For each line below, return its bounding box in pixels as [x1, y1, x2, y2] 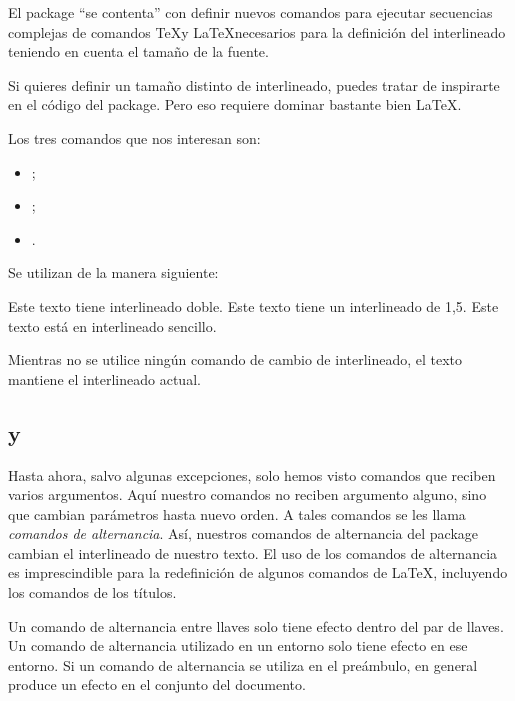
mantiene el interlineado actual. [8, 368, 201, 389]
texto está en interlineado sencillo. [8, 315, 217, 336]
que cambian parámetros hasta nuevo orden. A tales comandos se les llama [8, 503, 466, 524]
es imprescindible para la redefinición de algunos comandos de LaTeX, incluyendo [8, 562, 508, 583]
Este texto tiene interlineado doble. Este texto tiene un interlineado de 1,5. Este [8, 295, 499, 316]
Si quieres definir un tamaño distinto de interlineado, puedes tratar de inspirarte [8, 74, 500, 95]
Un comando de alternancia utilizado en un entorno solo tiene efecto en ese [8, 635, 468, 656]
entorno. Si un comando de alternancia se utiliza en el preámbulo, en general [8, 654, 478, 675]
